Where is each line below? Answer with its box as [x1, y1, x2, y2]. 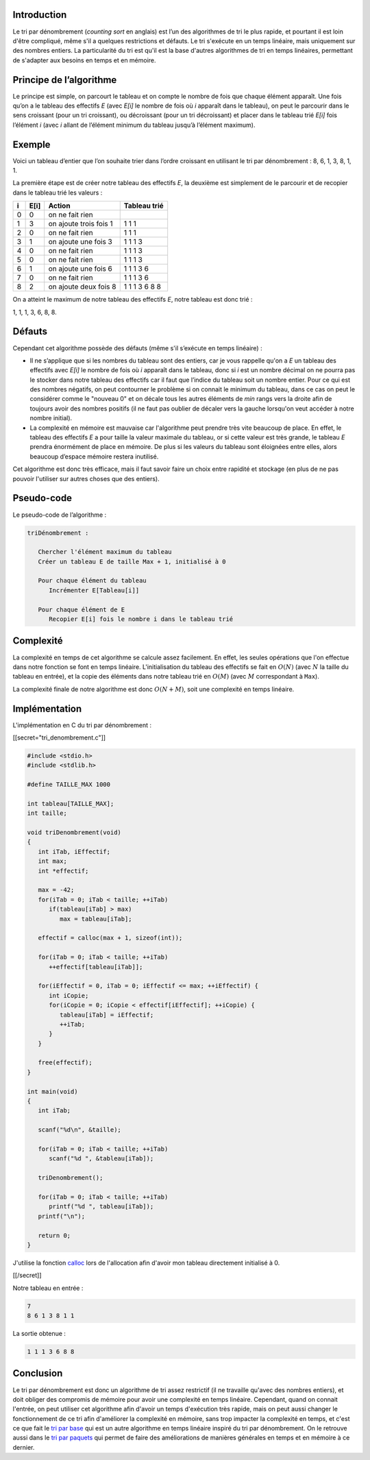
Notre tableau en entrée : [12, 1284, 84, 1292]
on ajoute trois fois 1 [48, 219, 113, 229]
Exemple [12, 138, 51, 150]
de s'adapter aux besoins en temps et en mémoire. [12, 56, 157, 64]
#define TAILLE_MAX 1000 [27, 781, 111, 788]
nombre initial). [29, 414, 73, 422]
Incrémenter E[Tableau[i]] [49, 586, 140, 594]
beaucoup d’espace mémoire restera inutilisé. [29, 452, 159, 461]
